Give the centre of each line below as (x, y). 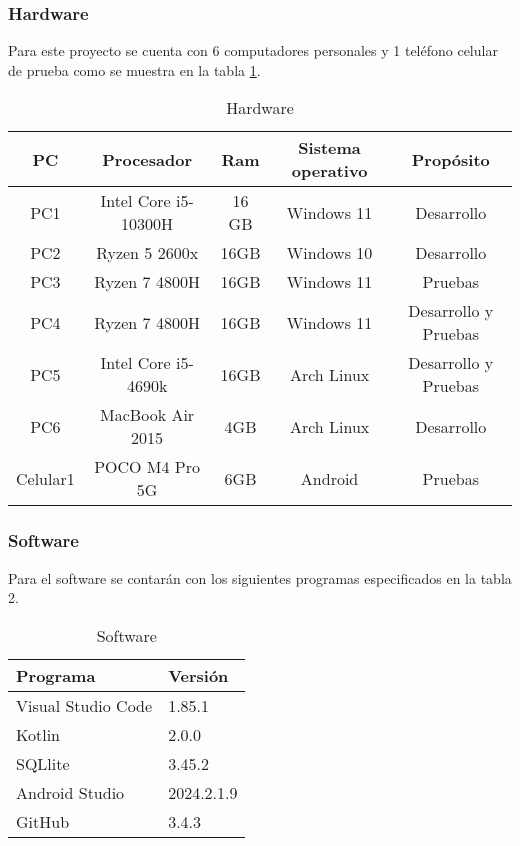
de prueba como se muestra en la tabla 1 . (134, 69)
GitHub (43, 821)
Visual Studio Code (84, 705)
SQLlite (43, 763)
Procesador (147, 159)
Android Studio (70, 792)
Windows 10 (329, 253)
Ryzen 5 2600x (147, 253)
